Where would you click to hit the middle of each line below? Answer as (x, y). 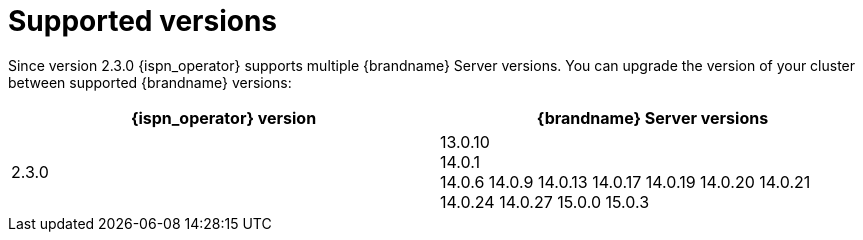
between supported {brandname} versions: (150, 82)
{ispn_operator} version (223, 117)
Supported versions (143, 21)
